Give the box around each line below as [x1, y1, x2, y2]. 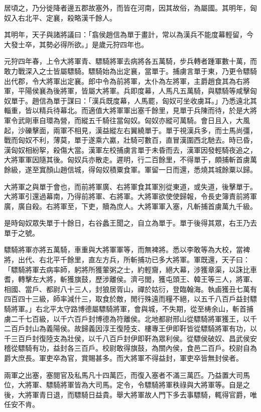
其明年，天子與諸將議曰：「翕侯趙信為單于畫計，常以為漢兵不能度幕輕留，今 [4, 29, 253, 40]
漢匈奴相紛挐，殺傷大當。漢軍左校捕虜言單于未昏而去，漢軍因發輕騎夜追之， [4, 144, 257, 155]
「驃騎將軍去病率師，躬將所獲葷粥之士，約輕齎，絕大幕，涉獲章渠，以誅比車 [4, 264, 257, 274]
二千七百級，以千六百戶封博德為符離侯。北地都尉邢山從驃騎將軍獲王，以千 [11, 313, 257, 324]
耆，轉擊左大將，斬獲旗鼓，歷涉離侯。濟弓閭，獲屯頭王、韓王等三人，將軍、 [4, 274, 257, 284]
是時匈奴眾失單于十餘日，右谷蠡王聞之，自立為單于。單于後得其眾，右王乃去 [4, 218, 257, 228]
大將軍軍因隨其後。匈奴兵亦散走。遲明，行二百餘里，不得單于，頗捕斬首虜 [4, 154, 250, 165]
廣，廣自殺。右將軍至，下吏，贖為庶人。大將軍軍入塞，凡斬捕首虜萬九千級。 [4, 200, 257, 211]
